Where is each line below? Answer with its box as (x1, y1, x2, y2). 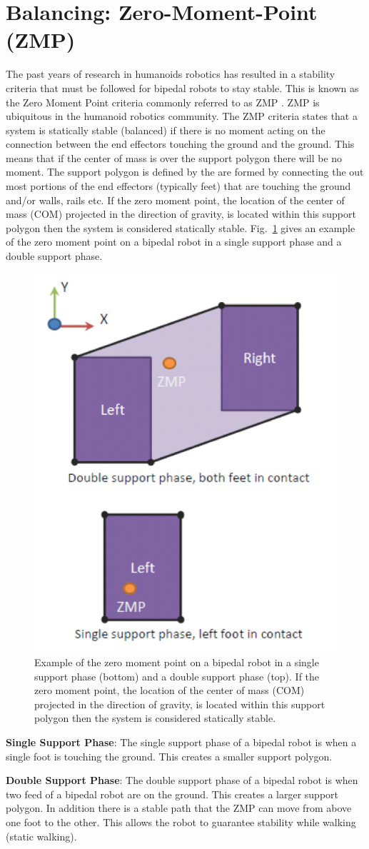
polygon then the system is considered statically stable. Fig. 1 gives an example (6, 220, 355, 235)
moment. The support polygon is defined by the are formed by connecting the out (6, 164, 364, 179)
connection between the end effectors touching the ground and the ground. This (6, 136, 355, 151)
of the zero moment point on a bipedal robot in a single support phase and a (6, 234, 342, 249)
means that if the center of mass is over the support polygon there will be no (6, 150, 343, 165)
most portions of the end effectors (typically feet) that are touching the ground (6, 179, 351, 194)
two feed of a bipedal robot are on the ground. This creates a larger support (6, 786, 339, 801)
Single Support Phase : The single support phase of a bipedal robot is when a (6, 735, 357, 749)
